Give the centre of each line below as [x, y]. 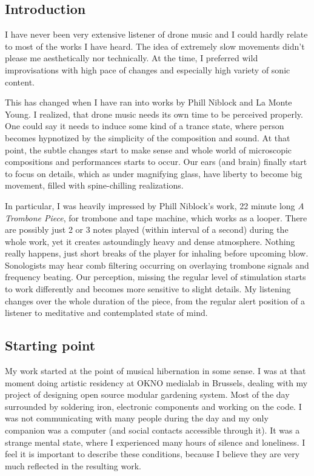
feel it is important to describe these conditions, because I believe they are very [152, 454]
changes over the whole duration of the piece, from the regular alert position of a [155, 300]
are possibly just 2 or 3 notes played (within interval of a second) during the [147, 230]
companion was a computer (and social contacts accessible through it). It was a [152, 430]
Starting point [50, 345]
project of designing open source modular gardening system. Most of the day [147, 394]
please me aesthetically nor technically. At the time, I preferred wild [132, 58]
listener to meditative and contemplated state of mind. [106, 313]
